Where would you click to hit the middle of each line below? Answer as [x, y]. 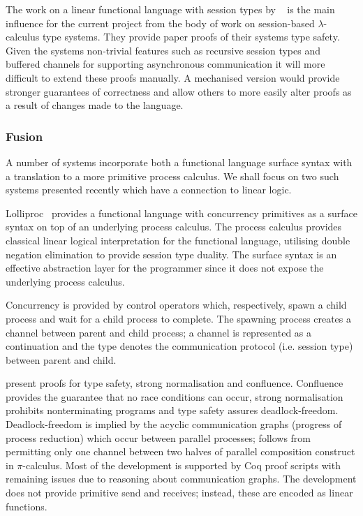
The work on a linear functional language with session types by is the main [170, 9]
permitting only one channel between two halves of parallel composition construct [180, 451]
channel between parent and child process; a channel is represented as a [159, 332]
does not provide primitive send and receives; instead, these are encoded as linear [179, 493]
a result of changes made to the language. [95, 105]
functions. [27, 506]
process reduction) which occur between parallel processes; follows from [158, 437]
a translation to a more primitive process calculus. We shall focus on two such [172, 176]
